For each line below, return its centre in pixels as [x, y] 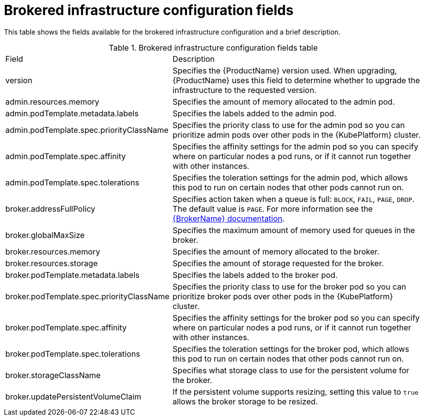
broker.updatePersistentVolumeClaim [74, 396]
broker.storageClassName [53, 375]
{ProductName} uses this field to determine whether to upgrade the [296, 80]
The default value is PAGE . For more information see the [273, 209]
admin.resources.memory [52, 101]
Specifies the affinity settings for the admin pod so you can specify [295, 146]
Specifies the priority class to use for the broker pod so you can [289, 286]
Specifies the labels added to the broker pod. [255, 275]
